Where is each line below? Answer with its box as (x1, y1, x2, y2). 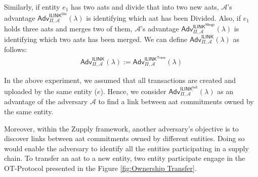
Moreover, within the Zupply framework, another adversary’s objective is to (4, 123, 239, 134)
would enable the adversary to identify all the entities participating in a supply (4, 143, 249, 153)
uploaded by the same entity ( (4, 85, 98, 96)
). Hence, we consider (100, 85, 166, 96)
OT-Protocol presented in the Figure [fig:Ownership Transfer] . (4, 162, 197, 173)
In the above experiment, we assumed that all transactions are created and (4, 75, 236, 85)
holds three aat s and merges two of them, (4, 23, 133, 34)
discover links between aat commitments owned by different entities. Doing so (4, 133, 245, 144)
